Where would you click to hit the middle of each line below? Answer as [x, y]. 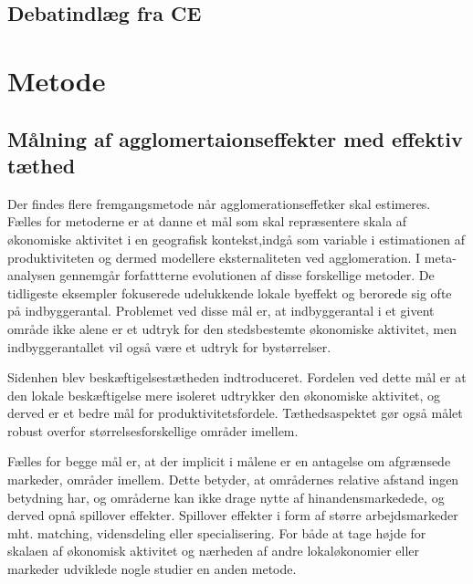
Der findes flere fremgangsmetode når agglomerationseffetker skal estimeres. [219, 203]
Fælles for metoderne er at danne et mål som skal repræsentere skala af [207, 221]
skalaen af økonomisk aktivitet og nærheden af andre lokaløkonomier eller [214, 551]
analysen [32, 275]
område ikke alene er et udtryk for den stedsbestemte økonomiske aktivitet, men [232, 328]
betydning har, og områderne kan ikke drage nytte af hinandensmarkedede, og [226, 497]
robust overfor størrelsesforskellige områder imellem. [153, 430]
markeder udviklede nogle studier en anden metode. [152, 569]
